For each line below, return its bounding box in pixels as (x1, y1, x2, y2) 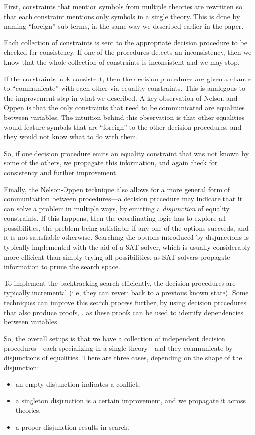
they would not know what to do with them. (4, 131, 138, 142)
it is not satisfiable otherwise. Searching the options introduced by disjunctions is (4, 232, 249, 242)
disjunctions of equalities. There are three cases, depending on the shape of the (4, 353, 242, 362)
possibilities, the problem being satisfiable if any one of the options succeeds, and (4, 222, 249, 233)
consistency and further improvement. (4, 167, 118, 177)
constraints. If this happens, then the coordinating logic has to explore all (4, 213, 226, 223)
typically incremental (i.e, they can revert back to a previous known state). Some (4, 287, 249, 298)
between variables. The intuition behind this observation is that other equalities (4, 112, 245, 122)
